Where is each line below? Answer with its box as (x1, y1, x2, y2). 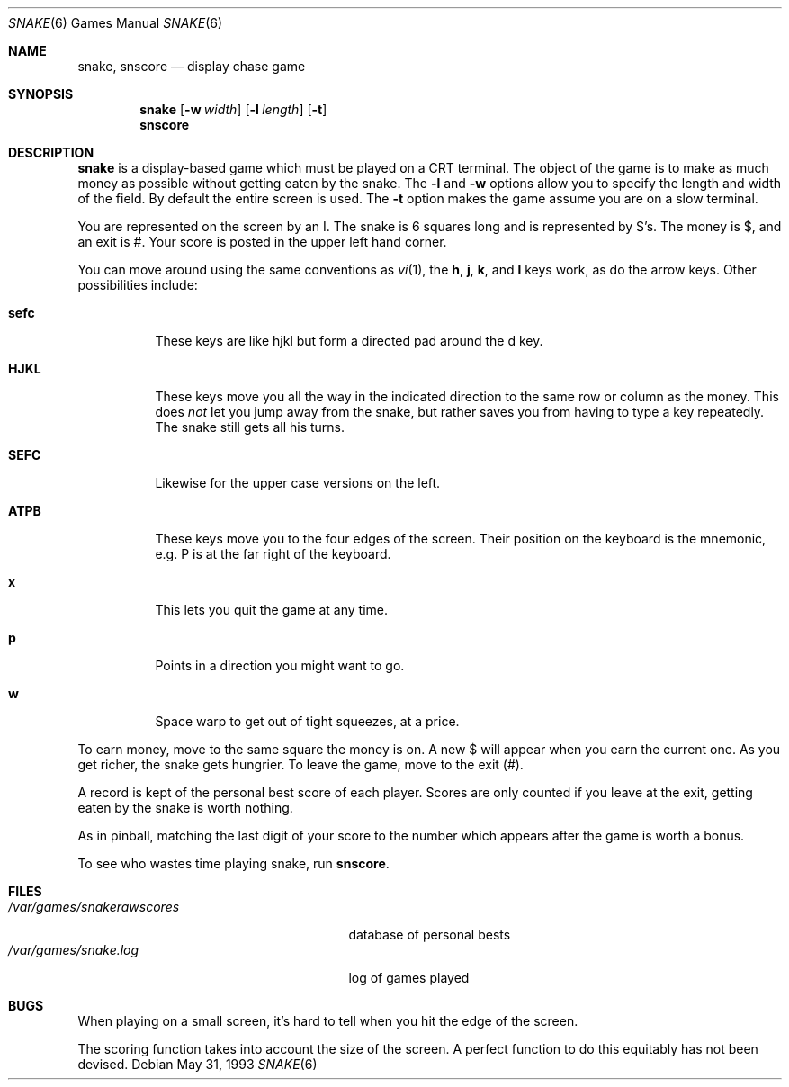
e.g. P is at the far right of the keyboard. (155, 546, 391, 561)
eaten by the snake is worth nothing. (77, 800, 293, 815)
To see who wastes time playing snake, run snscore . (77, 856, 390, 871)
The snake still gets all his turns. (155, 419, 345, 435)
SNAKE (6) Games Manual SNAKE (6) (8, 15, 223, 31)
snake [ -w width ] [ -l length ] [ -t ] (139, 102, 327, 117)
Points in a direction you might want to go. (155, 658, 405, 673)
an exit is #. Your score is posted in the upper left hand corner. (77, 234, 447, 249)
